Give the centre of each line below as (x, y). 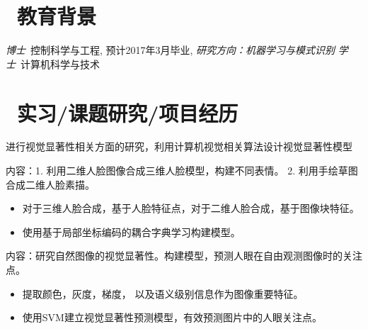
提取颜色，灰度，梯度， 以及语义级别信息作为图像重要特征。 (163, 293)
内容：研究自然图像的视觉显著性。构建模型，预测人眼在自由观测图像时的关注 (184, 256)
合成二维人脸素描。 (50, 184)
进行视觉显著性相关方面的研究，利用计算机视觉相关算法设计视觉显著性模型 (179, 146)
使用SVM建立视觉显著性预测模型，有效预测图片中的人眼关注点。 (172, 317)
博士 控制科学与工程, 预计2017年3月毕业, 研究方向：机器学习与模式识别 (171, 50)
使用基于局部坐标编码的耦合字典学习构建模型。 (131, 232)
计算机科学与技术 (60, 63)
